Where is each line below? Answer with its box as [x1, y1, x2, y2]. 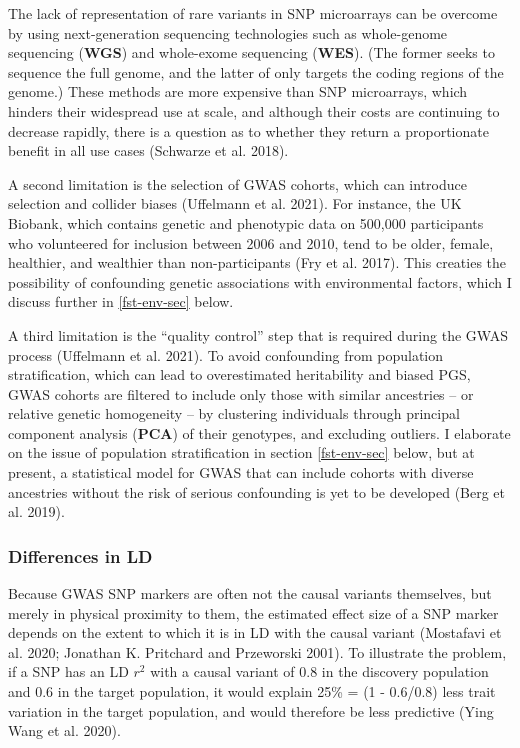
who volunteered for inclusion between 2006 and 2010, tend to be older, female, [8, 232, 494, 253]
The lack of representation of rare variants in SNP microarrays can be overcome [8, 3, 498, 23]
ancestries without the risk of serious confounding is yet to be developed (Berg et [8, 481, 506, 502]
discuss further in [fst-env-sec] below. [8, 291, 234, 312]
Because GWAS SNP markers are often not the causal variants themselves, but [8, 583, 492, 604]
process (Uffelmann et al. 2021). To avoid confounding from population [8, 344, 444, 365]
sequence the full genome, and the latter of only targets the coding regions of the [8, 61, 504, 82]
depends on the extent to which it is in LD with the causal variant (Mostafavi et [8, 622, 502, 643]
